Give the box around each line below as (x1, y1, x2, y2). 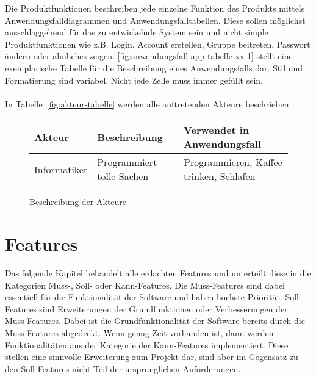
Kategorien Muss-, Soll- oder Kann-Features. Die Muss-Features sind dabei (5, 278, 285, 291)
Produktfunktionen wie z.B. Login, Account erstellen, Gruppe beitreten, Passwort (5, 37, 311, 50)
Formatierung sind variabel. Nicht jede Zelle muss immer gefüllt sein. (5, 73, 263, 86)
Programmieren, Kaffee (184, 155, 282, 170)
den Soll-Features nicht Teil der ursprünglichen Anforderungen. (5, 362, 241, 375)
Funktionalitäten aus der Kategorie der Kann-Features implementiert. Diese (5, 338, 289, 351)
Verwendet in (184, 123, 250, 137)
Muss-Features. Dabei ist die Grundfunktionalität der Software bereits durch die (5, 314, 305, 327)
